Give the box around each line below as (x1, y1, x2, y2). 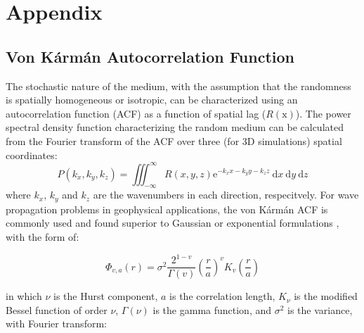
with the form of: (6, 230, 79, 244)
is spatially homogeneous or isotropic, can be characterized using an (6, 92, 298, 107)
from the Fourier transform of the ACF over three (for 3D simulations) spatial (6, 133, 342, 148)
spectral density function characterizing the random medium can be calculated (6, 120, 344, 134)
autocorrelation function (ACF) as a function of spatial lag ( (6, 106, 266, 120)
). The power (295, 106, 351, 120)
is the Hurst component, (53, 289, 158, 303)
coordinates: (6, 147, 58, 162)
